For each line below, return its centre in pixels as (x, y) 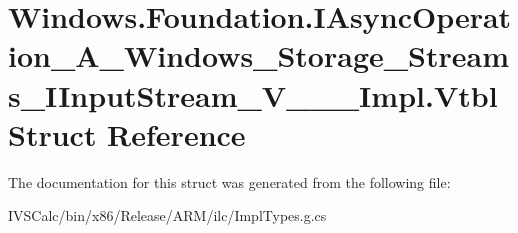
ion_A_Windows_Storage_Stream (258, 55)
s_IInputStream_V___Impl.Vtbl (253, 94)
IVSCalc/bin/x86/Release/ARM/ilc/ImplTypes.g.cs (167, 215)
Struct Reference (127, 133)
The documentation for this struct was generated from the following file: (229, 181)
